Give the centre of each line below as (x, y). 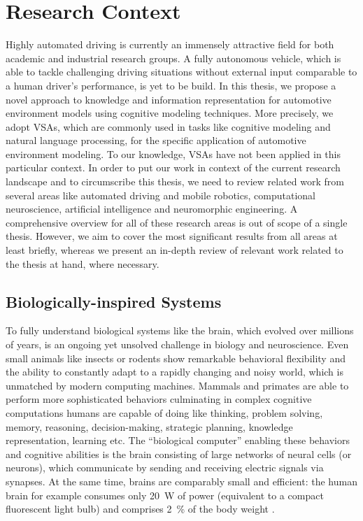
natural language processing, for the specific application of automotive (156, 140)
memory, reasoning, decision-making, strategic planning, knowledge (149, 426)
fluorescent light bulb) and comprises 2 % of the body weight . (140, 509)
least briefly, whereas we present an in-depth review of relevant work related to (175, 250)
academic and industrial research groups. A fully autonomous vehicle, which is (173, 58)
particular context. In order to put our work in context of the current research (173, 167)
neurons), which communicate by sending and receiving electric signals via (165, 468)
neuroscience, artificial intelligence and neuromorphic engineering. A (152, 209)
